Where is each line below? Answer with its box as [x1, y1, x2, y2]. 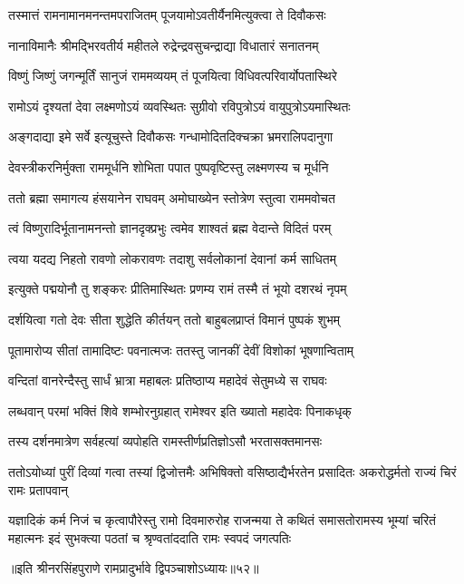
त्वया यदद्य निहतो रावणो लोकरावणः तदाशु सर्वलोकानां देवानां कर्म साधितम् [8, 248, 336, 268]
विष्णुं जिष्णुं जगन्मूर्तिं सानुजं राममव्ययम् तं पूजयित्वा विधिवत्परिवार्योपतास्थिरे [8, 66, 337, 85]
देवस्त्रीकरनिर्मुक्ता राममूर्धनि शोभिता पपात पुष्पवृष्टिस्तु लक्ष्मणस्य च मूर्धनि [8, 157, 329, 176]
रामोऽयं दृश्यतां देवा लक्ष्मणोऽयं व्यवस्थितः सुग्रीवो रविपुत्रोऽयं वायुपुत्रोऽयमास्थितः [8, 96, 351, 115]
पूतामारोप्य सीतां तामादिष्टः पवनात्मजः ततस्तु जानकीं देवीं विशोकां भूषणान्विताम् [8, 340, 354, 359]
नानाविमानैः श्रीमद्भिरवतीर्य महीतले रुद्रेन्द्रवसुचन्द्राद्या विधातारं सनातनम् [8, 35, 319, 54]
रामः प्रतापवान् [8, 480, 68, 499]
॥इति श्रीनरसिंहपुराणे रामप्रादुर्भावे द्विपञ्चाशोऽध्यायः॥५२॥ [8, 559, 259, 578]
